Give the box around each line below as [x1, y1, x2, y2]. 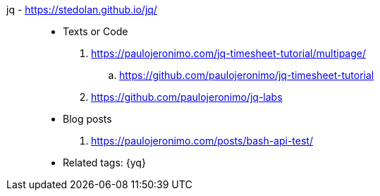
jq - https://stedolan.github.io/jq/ [6, 4, 157, 16]
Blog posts [63, 113, 112, 125]
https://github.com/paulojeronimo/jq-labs [91, 91, 283, 103]
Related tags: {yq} [63, 157, 146, 169]
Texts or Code [63, 25, 128, 37]
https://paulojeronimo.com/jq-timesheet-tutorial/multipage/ [91, 47, 366, 59]
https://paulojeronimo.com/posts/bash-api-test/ [91, 135, 313, 147]
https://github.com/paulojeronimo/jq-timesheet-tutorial [119, 69, 374, 81]
